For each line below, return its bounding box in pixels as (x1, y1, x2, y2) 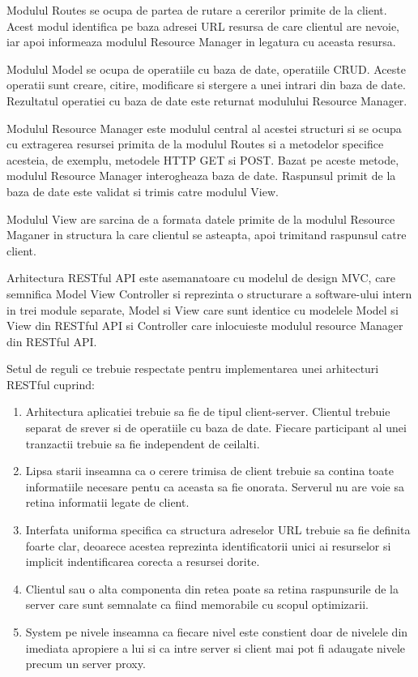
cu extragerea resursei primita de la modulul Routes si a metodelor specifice (6, 135, 384, 152)
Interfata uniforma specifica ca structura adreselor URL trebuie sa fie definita (25, 521, 411, 538)
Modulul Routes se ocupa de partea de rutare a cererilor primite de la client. (6, 2, 387, 18)
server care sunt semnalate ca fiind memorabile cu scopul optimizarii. (25, 596, 369, 613)
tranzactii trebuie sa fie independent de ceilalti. (25, 435, 260, 452)
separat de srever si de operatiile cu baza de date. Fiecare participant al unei (25, 419, 407, 436)
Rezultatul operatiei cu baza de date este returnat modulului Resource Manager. (6, 92, 407, 109)
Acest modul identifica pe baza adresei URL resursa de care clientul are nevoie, (6, 17, 399, 34)
